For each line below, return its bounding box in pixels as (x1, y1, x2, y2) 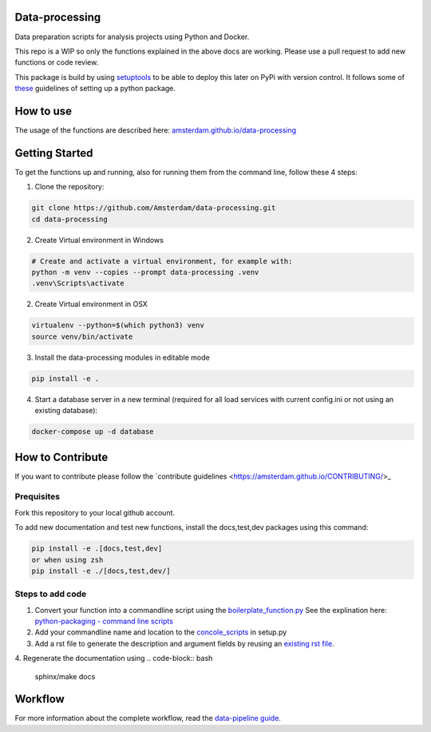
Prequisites (14, 491, 60, 503)
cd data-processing (31, 214, 108, 224)
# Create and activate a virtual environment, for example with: (31, 257, 293, 265)
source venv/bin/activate (31, 332, 133, 341)
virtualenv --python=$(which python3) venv (31, 320, 205, 330)
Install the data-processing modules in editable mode (34, 352, 211, 362)
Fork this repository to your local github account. (14, 507, 176, 517)
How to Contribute (14, 450, 109, 463)
